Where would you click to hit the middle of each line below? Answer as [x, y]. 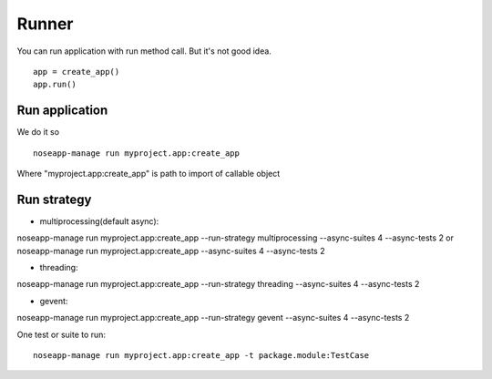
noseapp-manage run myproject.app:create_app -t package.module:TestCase [201, 356]
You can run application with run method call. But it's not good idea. [144, 51]
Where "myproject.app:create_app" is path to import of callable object [149, 174]
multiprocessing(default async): [99, 221]
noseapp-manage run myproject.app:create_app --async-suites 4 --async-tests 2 [171, 251]
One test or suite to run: [61, 334]
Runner [45, 24]
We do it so [38, 132]
